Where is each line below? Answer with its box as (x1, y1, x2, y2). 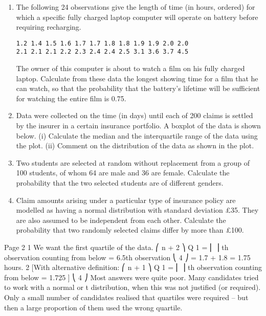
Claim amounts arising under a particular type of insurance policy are (16, 194, 236, 205)
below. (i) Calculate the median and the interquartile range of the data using (16, 130, 258, 141)
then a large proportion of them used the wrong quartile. (4, 302, 183, 312)
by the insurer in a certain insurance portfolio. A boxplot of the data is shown (16, 120, 261, 131)
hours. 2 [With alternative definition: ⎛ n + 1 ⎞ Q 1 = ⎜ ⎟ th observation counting (4, 262, 262, 273)
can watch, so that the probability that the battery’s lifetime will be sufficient (16, 83, 260, 94)
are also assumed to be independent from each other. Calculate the (16, 214, 226, 225)
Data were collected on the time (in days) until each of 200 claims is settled (16, 110, 253, 121)
